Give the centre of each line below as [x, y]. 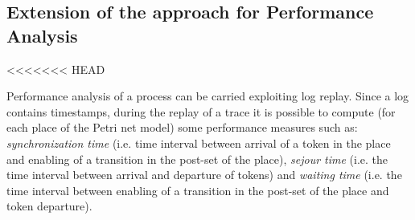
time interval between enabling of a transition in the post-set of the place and [198, 190]
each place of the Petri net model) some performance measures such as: [182, 127]
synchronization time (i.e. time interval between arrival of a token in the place [199, 143]
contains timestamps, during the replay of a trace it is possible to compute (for [201, 111]
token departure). [49, 206]
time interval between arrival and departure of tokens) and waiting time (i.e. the [204, 175]
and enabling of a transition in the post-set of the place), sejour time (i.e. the [197, 159]
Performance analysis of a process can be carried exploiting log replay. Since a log [208, 96]
